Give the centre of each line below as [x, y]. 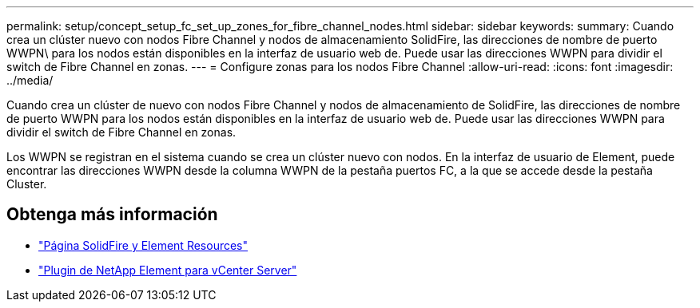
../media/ [30, 80]
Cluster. [27, 184]
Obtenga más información [112, 215]
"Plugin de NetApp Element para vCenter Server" [168, 270]
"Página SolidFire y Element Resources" [143, 245]
